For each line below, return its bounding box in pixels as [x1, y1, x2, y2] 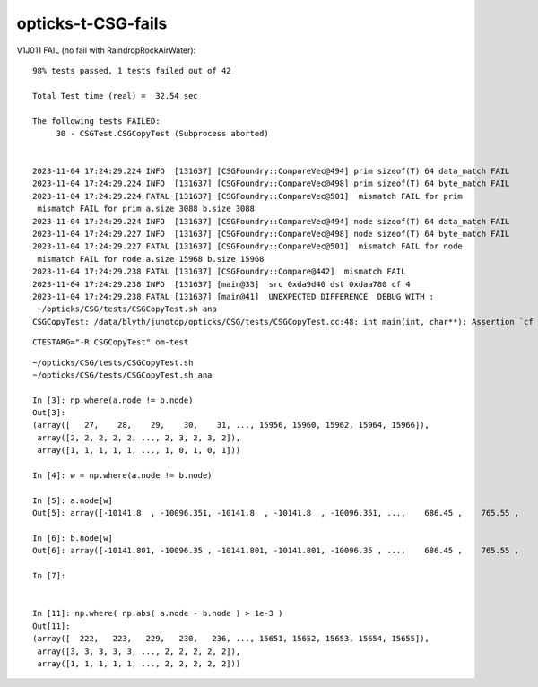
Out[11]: [32, 621, 71, 631]
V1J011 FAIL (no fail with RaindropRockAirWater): [16, 45, 196, 56]
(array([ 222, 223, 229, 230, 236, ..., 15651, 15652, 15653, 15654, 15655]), [32, 633, 430, 644]
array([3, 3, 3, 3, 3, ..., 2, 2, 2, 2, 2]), [37, 646, 241, 657]
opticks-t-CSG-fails [16, 13, 168, 33]
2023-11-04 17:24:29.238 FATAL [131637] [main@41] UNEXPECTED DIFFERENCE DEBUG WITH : [32, 291, 435, 301]
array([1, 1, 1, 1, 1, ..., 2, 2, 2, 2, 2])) [37, 658, 241, 668]
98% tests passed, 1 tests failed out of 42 [32, 65, 232, 75]
